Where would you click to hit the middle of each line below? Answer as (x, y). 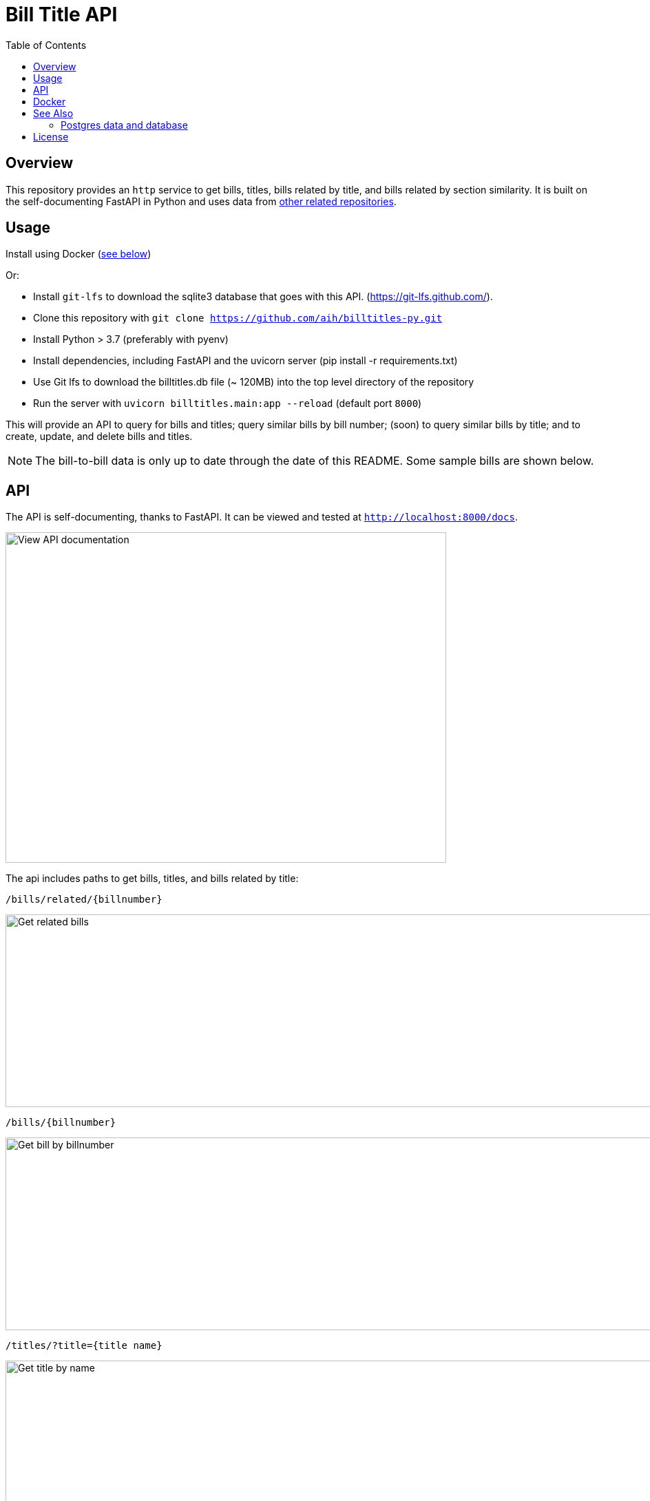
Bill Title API (62, 14)
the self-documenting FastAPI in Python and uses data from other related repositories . (201, 201)
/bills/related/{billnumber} (84, 900)
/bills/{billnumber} (61, 1123)
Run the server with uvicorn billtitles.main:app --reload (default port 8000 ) (228, 403)
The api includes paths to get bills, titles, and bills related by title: (152, 879)
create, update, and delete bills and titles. (99, 437)
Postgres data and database (124, 125)
